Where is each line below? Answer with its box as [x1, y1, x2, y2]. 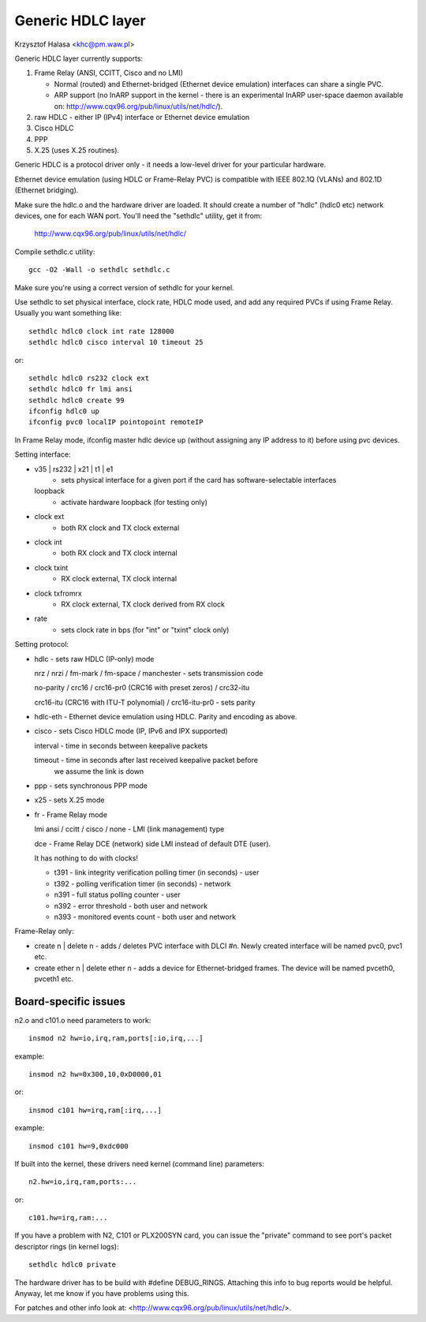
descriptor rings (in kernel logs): [14, 1242, 119, 1251]
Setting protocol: [14, 640, 69, 649]
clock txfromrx [34, 588, 82, 598]
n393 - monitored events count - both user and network [54, 912, 237, 921]
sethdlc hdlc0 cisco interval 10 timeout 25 [28, 338, 204, 347]
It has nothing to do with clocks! [34, 853, 138, 863]
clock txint [34, 562, 69, 572]
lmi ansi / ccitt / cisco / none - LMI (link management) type [34, 824, 225, 834]
